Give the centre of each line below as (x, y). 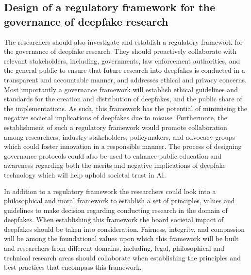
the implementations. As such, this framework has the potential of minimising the (126, 108)
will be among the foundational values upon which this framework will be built (121, 238)
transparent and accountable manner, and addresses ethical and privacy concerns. (125, 79)
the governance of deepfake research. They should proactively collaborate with (120, 51)
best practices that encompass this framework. (73, 267)
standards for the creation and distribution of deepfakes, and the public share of (123, 99)
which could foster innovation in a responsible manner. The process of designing (123, 146)
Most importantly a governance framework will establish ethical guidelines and (121, 89)
